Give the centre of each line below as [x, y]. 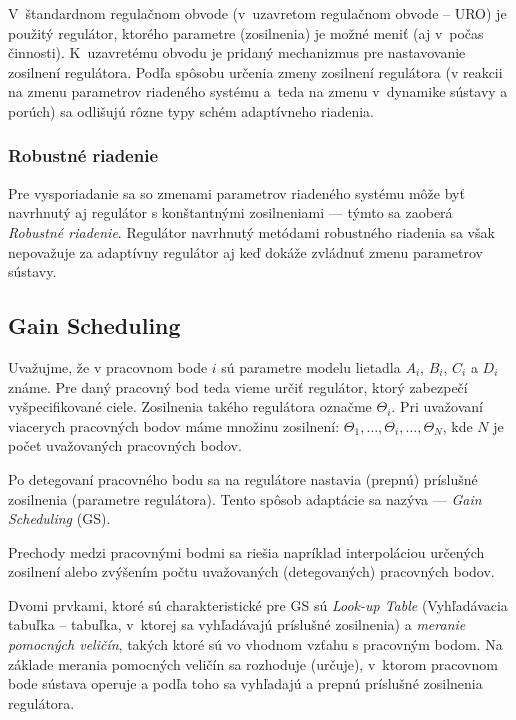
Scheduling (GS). [59, 518]
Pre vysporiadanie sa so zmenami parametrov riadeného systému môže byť [236, 192]
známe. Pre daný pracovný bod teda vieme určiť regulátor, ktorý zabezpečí [238, 386]
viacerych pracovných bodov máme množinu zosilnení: [174, 425]
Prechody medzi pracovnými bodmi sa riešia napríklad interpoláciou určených [246, 551]
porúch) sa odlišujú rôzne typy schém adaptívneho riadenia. [191, 110]
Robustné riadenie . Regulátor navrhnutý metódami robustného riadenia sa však [251, 231]
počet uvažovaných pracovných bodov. [125, 445]
